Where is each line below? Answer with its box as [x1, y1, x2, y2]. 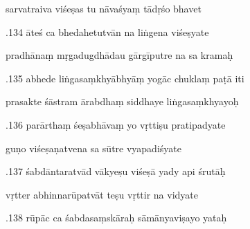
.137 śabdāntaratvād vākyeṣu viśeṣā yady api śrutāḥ [6, 164, 226, 178]
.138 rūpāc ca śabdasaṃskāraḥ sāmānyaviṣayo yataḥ [6, 210, 227, 225]
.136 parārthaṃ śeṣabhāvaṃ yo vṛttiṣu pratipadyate [6, 117, 226, 131]
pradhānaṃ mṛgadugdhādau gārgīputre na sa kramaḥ [6, 48, 233, 62]
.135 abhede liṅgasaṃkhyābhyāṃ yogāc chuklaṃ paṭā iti [6, 71, 244, 85]
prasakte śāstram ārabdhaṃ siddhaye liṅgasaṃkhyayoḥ [6, 94, 239, 109]
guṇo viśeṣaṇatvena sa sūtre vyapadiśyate [6, 140, 181, 155]
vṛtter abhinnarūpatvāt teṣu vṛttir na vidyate [6, 187, 198, 201]
